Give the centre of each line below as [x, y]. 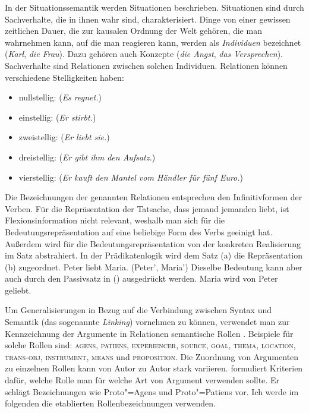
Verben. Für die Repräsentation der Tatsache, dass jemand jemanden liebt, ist [147, 208]
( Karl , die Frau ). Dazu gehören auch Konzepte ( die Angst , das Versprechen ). [144, 54]
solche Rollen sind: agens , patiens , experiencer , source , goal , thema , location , [150, 345]
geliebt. [18, 290]
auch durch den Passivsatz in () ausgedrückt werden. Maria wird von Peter [141, 278]
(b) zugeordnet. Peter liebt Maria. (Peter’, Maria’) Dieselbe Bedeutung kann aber [154, 267]
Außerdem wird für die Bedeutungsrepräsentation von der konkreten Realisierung [153, 243]
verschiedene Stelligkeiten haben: [64, 77]
